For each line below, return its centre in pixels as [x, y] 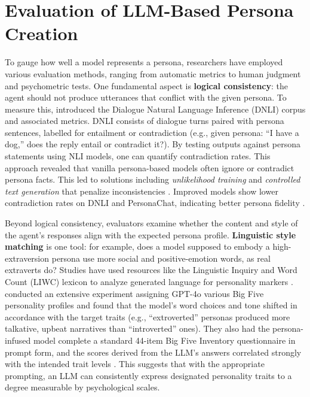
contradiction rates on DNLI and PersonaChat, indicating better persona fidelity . [155, 203]
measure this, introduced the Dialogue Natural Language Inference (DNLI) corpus [155, 109]
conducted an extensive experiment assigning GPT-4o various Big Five [134, 293]
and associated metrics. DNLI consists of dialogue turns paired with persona [145, 121]
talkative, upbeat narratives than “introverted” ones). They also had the [137, 328]
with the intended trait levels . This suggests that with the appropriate [135, 364]
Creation [42, 33]
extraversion [27, 258]
